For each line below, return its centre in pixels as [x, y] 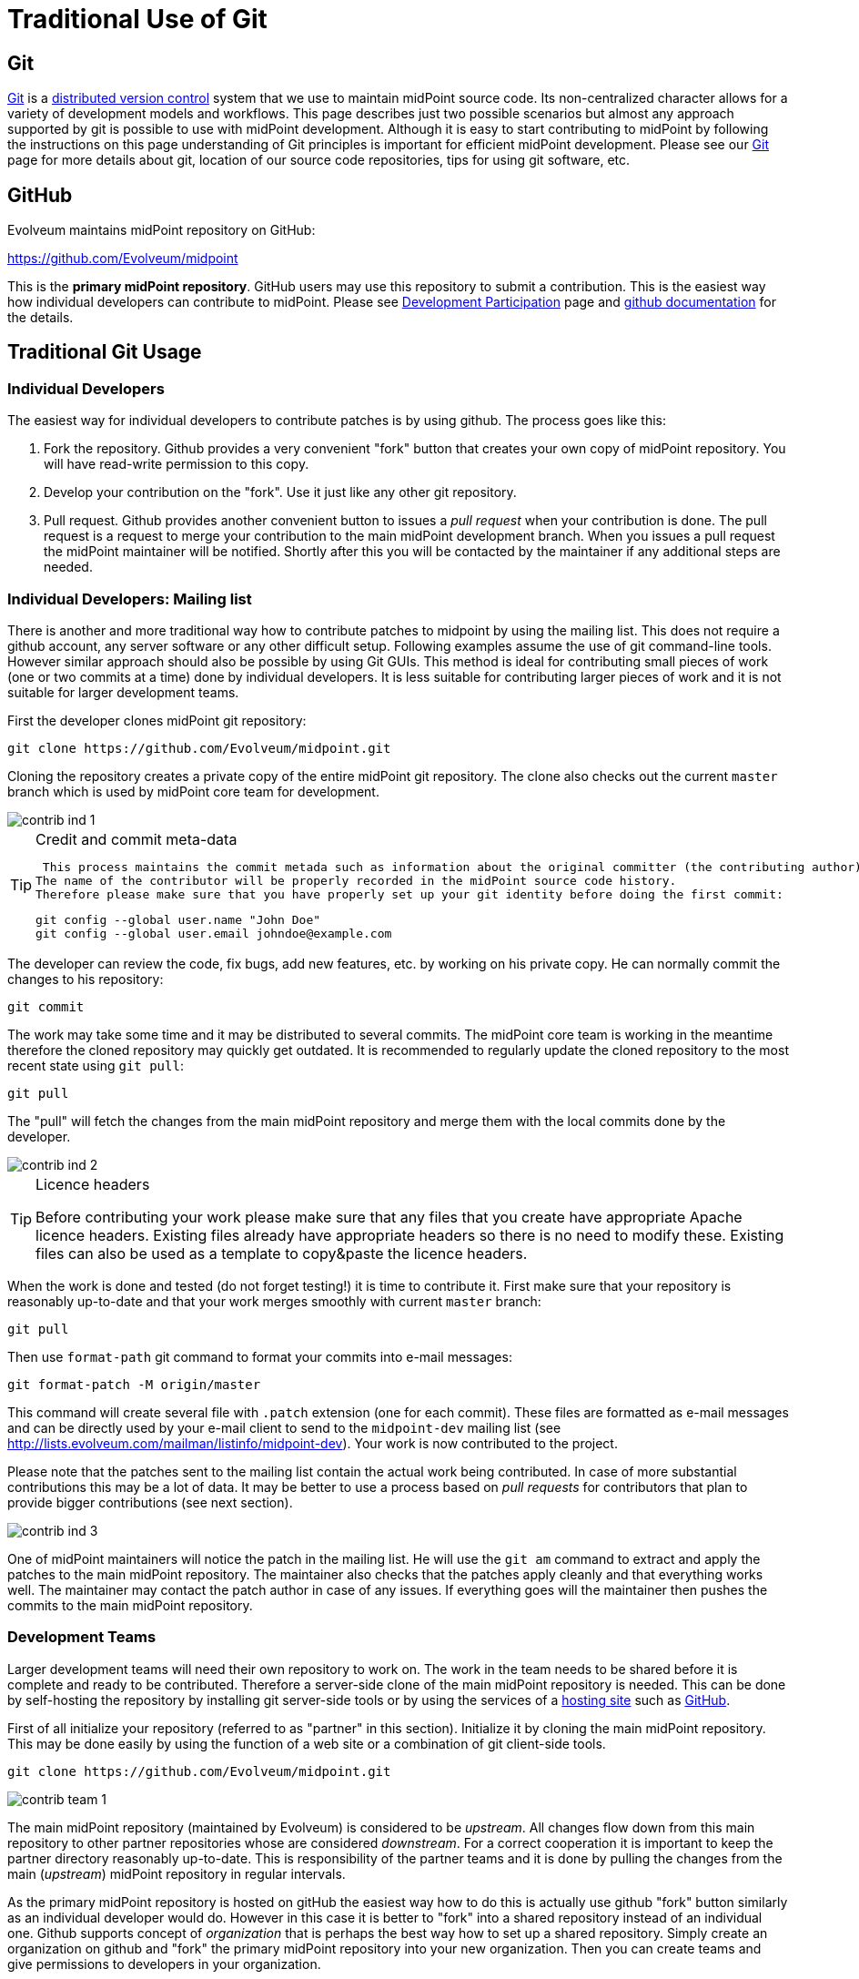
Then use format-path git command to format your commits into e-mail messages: [260, 1356]
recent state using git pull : [96, 1065]
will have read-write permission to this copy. [177, 464]
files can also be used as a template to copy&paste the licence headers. [282, 1253]
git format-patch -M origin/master [134, 1384]
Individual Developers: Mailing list [130, 599]
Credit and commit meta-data [136, 839]
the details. [40, 318]
